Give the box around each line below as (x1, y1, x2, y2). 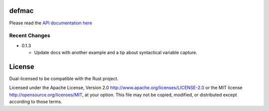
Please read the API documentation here (9, 20, 92, 26)
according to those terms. (9, 99, 62, 105)
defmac (9, 6, 34, 15)
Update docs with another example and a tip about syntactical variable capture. (34, 50, 198, 56)
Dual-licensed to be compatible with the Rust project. (9, 75, 119, 82)
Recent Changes (9, 32, 50, 39)
